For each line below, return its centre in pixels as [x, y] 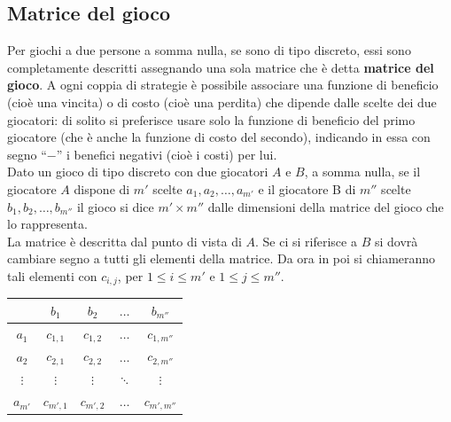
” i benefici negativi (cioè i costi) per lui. [167, 154]
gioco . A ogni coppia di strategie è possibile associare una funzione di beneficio [223, 85]
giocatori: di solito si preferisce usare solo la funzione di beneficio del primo [211, 119]
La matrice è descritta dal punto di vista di [124, 241]
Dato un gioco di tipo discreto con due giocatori [138, 172]
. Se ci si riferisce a [306, 241]
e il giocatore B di [307, 188]
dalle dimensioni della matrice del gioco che [326, 206]
